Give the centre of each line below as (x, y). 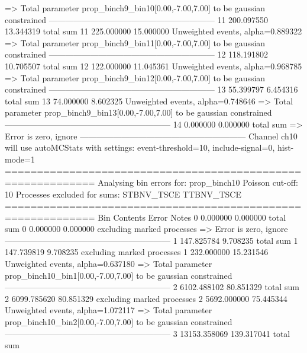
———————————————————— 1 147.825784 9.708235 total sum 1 (151, 240)
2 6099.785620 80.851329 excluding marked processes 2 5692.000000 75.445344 (146, 298)
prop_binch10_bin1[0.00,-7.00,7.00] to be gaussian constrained (119, 275)
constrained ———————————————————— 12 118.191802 (137, 54)
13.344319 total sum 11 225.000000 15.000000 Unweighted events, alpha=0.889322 (153, 31)
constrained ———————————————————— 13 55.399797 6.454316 (151, 89)
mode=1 (20, 159)
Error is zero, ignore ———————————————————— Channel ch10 (151, 136)
